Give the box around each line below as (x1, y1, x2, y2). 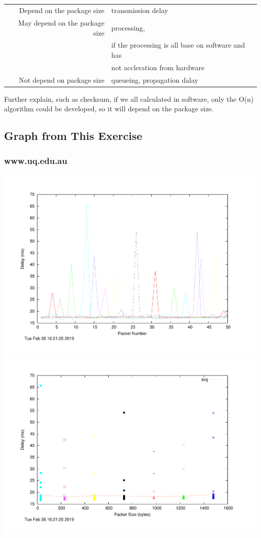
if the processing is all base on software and (111, 40, 245, 50)
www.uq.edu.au (4, 154, 67, 166)
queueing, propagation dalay (111, 74, 199, 85)
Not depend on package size (19, 74, 104, 85)
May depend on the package (18, 17, 104, 28)
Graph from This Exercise (4, 128, 143, 143)
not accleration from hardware (111, 62, 205, 72)
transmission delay (111, 5, 168, 16)
